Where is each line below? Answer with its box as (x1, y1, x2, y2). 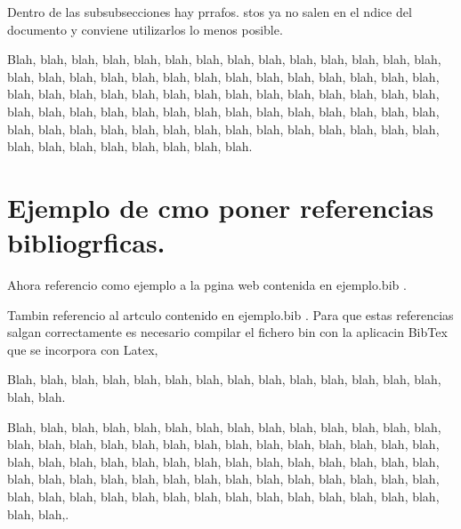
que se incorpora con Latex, (7, 340, 158, 358)
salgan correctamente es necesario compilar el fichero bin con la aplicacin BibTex (7, 323, 448, 341)
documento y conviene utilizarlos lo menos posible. (7, 20, 283, 38)
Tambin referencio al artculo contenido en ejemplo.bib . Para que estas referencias (7, 305, 454, 324)
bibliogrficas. (7, 224, 166, 260)
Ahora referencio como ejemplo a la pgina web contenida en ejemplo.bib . (7, 276, 407, 294)
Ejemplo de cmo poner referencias (7, 188, 434, 225)
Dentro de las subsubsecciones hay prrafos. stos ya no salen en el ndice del (7, 3, 412, 20)
